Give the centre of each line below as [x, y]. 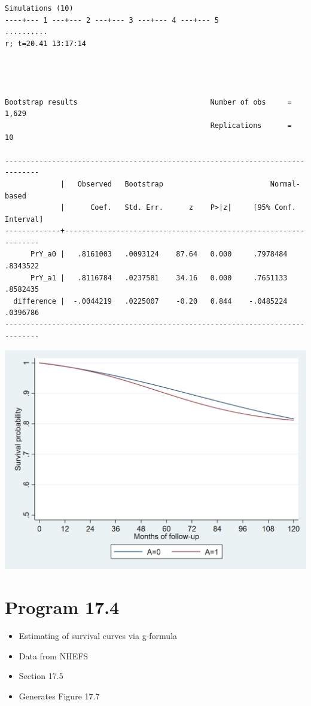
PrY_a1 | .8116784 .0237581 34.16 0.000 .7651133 [159, 278]
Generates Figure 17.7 [59, 696]
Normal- [285, 184]
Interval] [24, 219]
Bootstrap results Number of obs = [148, 102]
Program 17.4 [62, 607]
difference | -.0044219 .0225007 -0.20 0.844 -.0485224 [150, 301]
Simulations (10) [39, 8]
